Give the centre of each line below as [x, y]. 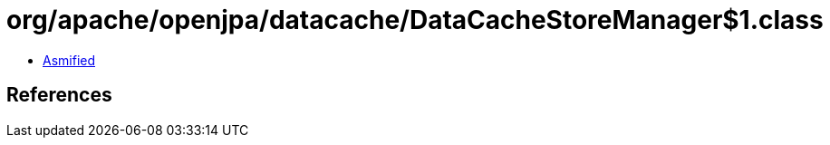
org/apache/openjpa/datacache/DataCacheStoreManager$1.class [415, 20]
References [59, 95]
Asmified [69, 60]
